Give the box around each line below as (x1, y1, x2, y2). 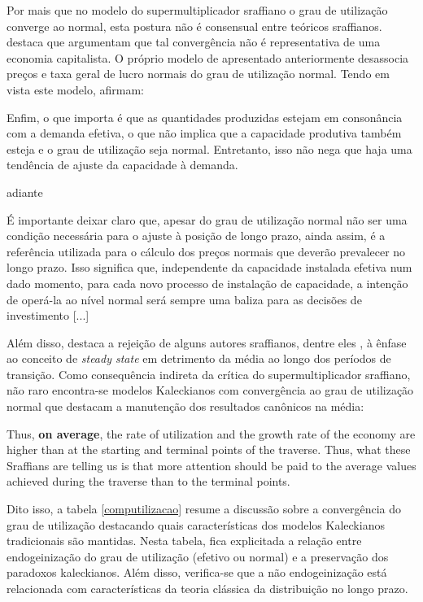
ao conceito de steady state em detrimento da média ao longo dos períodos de (7, 350, 391, 367)
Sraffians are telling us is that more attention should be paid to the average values (7, 456, 416, 473)
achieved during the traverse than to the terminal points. (7, 473, 290, 490)
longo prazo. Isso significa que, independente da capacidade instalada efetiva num (7, 259, 412, 276)
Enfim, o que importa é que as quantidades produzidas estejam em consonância (7, 108, 403, 125)
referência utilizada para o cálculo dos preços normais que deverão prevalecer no (7, 242, 406, 260)
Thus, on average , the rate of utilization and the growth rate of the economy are (7, 425, 416, 442)
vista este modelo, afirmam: (7, 81, 144, 98)
